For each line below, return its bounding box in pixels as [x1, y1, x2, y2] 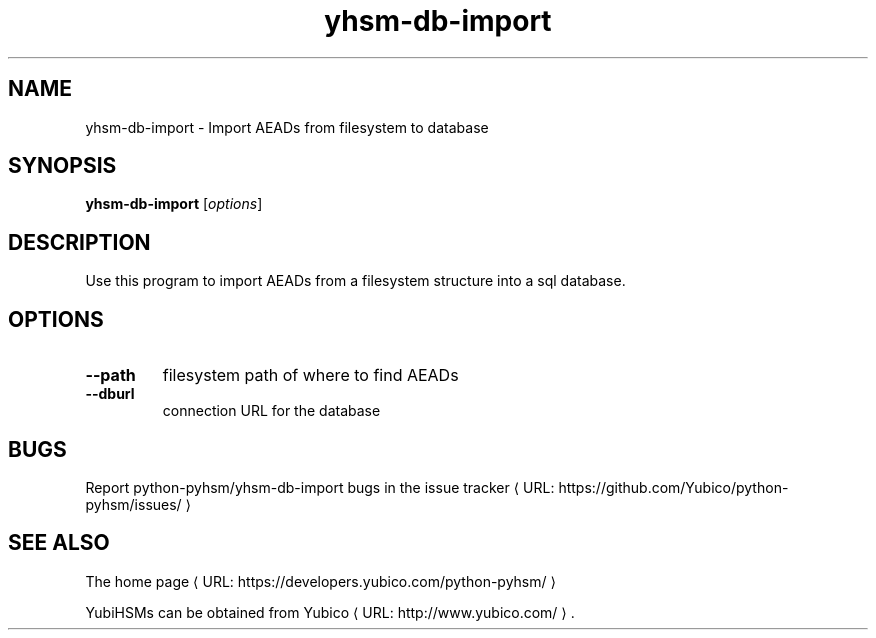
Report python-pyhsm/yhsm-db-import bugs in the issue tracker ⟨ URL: [85, 478, 555, 496]
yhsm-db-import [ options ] [85, 195, 263, 213]
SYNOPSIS [8, 153, 117, 179]
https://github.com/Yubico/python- [558, 478, 789, 496]
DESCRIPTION [8, 229, 151, 255]
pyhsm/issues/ [85, 495, 182, 513]
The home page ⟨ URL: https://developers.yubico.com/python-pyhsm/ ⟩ [85, 572, 556, 590]
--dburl [85, 385, 135, 403]
